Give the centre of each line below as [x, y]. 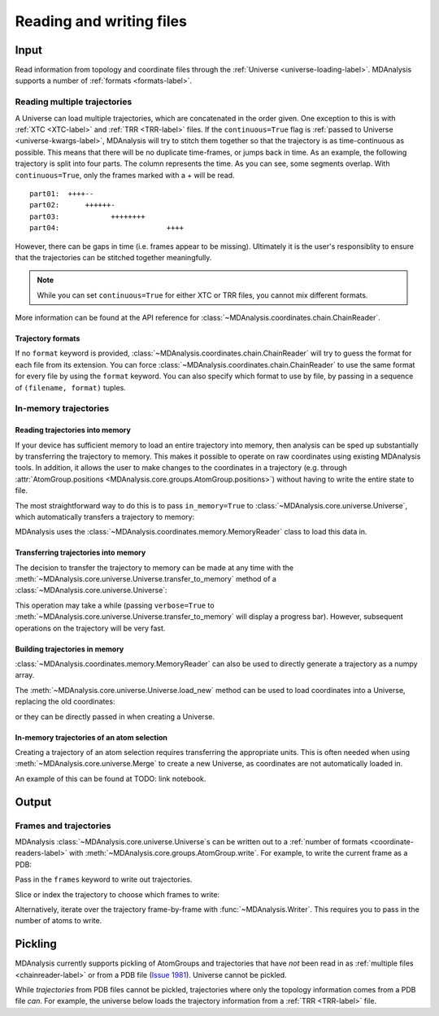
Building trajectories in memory [70, 649]
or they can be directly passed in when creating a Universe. [115, 717]
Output [33, 802]
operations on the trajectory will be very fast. [90, 628]
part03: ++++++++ [87, 216]
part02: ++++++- [72, 205]
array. [25, 675]
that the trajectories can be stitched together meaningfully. [113, 257]
